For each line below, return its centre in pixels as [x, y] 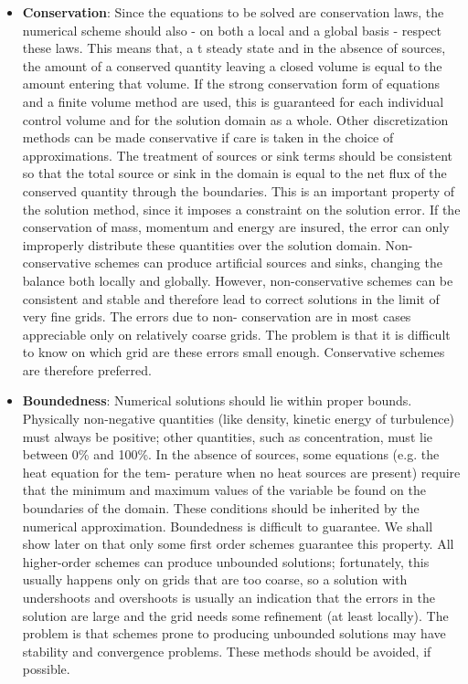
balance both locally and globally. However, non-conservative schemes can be [238, 280]
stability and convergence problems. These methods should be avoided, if [227, 651]
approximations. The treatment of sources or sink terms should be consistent [237, 155]
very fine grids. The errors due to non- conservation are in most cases [217, 316]
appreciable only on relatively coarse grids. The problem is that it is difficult [236, 334]
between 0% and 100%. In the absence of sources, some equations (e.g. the [231, 454]
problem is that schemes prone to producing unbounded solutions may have [234, 633]
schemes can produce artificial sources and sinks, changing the [268, 263]
